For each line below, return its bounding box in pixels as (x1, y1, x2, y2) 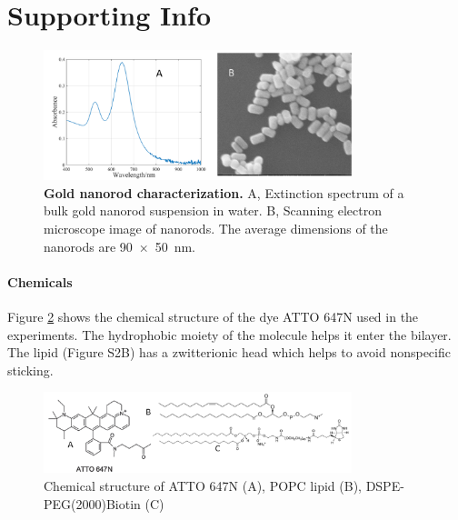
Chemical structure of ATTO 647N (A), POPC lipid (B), (44, 476, 362, 495)
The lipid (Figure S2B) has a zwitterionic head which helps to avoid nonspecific (7, 343, 451, 362)
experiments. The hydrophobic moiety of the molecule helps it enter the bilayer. (7, 325, 452, 344)
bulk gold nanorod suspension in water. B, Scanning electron (44, 201, 382, 220)
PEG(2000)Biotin (44, 494, 141, 513)
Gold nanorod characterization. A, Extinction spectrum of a (44, 183, 404, 202)
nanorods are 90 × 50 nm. (44, 236, 196, 255)
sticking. (7, 360, 54, 379)
